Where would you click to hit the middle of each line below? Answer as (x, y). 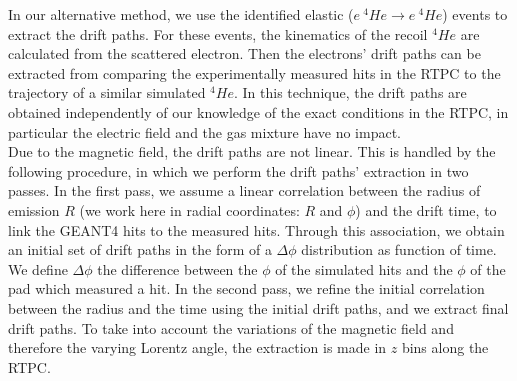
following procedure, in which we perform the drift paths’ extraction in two (238, 170)
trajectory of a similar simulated (107, 92)
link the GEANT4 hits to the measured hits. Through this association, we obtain (256, 229)
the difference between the (177, 268)
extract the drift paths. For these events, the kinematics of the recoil (218, 33)
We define (38, 268)
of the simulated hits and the (364, 268)
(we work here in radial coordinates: (189, 209)
